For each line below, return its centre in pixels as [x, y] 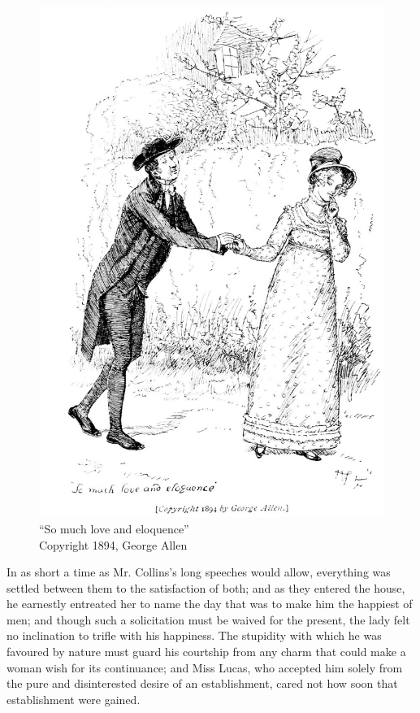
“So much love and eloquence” [114, 528]
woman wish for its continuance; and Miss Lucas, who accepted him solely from [205, 667]
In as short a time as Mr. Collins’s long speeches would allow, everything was [199, 572]
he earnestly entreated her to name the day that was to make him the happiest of [210, 604]
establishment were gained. [74, 699]
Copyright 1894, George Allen [113, 544]
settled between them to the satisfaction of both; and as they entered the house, [206, 587]
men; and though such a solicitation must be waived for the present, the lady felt [208, 619]
